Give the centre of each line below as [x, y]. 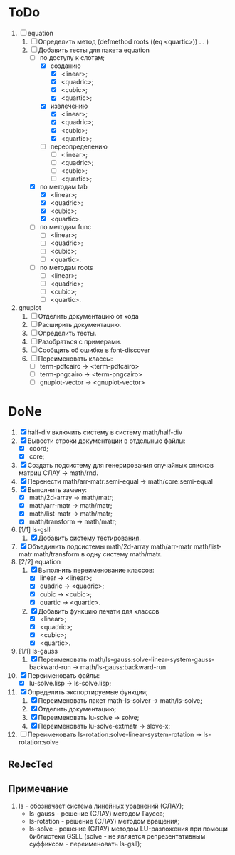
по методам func [66, 227]
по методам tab [63, 186]
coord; [39, 448]
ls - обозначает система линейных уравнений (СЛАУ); [101, 806]
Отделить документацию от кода [89, 316]
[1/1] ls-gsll [34, 530]
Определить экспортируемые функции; [88, 692]
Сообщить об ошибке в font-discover [94, 350]
